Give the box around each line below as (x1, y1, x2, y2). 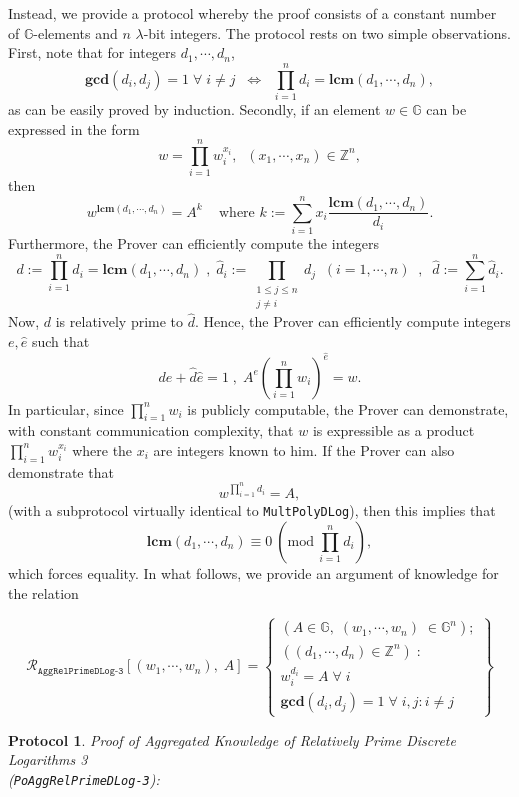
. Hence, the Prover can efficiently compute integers (194, 311, 511, 332)
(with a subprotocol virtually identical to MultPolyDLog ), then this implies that (8, 500, 496, 521)
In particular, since (8, 398, 124, 419)
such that (31, 330, 90, 351)
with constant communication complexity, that (8, 420, 294, 441)
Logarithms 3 (8, 749, 88, 770)
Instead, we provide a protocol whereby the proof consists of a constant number (8, 3, 497, 23)
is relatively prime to (55, 311, 184, 332)
